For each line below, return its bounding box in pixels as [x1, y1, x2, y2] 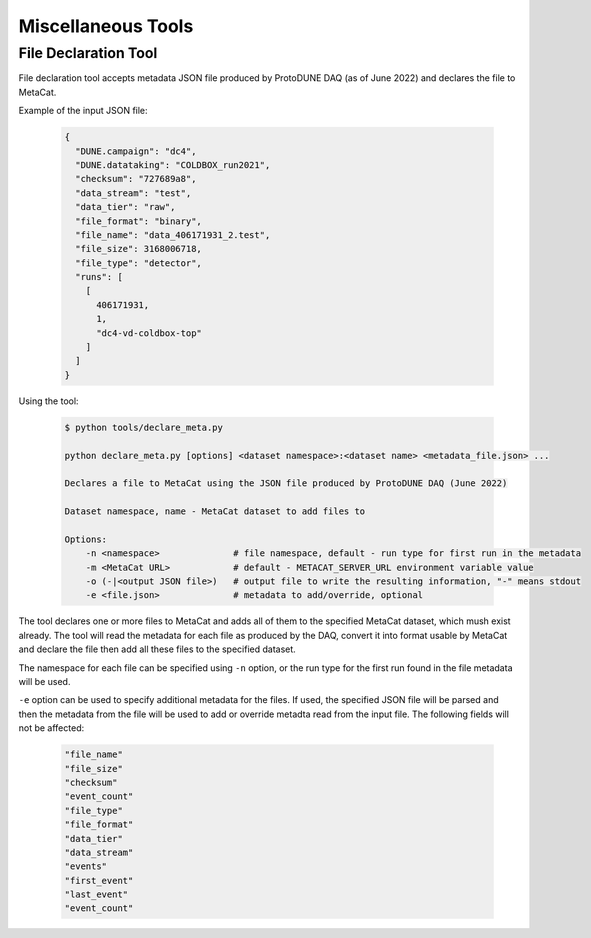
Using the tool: [18, 395, 79, 407]
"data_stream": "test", [75, 187, 192, 199]
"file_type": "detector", [75, 257, 202, 269]
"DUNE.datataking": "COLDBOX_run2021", [75, 159, 271, 170]
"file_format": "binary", [75, 215, 202, 227]
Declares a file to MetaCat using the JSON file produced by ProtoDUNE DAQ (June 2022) [64, 478, 508, 489]
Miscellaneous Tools [18, 15, 194, 37]
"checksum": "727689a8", [75, 173, 197, 185]
